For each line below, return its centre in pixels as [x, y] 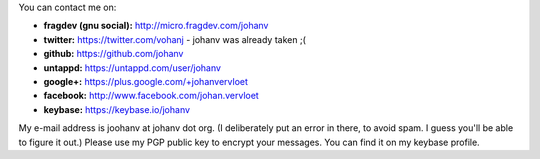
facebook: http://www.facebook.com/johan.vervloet [151, 96]
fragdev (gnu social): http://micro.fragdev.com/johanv [156, 26]
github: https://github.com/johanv [113, 54]
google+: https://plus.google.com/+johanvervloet [146, 81]
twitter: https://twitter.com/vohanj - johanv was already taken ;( [175, 39]
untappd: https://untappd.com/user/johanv [132, 67]
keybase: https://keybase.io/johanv [116, 109]
